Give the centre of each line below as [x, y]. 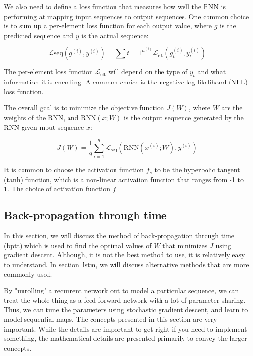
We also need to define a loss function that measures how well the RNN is [115, 6]
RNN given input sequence [44, 127]
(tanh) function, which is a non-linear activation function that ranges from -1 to [124, 179]
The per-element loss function [48, 72]
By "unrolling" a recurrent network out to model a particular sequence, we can [122, 290]
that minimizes [185, 245]
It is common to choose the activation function [74, 170]
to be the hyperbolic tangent [197, 170]
